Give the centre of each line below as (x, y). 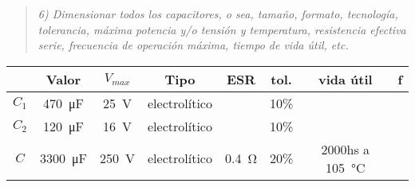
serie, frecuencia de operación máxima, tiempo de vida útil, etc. (193, 45)
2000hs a (346, 149)
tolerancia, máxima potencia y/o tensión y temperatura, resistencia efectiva (222, 29)
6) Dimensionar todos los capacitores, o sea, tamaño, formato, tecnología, (218, 14)
